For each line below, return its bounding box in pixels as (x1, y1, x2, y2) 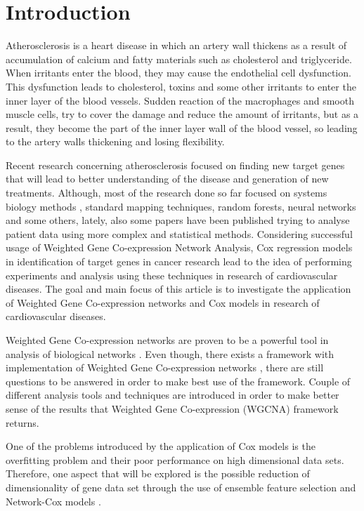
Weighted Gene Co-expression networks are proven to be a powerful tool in (6, 333, 329, 347)
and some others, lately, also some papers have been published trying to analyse (6, 213, 350, 227)
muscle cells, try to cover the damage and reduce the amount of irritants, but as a (6, 107, 359, 121)
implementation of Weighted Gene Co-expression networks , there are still (6, 360, 324, 375)
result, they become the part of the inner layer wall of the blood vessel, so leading (6, 120, 358, 135)
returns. (6, 415, 39, 430)
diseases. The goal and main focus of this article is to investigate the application (6, 281, 351, 296)
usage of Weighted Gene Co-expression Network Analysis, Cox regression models (6, 240, 353, 255)
